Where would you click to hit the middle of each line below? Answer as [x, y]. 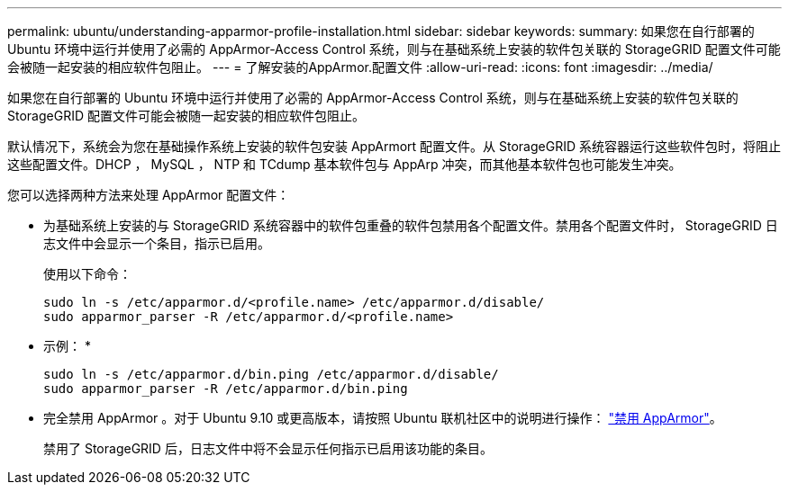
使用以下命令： [87, 274]
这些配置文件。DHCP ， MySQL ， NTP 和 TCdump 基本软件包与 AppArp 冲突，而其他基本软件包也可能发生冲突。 [345, 164]
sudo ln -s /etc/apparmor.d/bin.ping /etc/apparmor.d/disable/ [271, 374]
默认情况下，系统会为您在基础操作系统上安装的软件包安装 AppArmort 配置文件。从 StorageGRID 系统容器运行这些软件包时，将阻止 [394, 146]
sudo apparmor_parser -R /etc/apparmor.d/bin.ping [226, 389]
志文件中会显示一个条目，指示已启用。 [157, 243]
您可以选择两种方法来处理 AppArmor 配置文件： [149, 195]
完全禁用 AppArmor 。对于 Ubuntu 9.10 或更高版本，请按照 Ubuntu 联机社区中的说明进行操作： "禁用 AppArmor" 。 [383, 418]
